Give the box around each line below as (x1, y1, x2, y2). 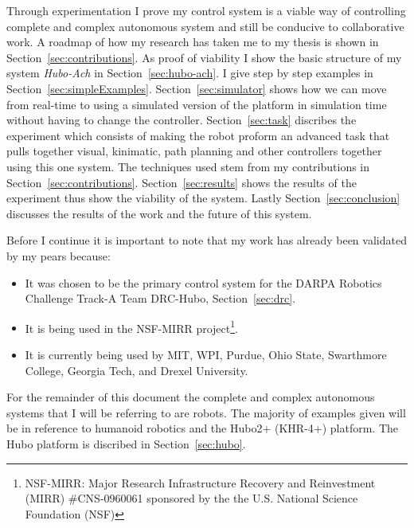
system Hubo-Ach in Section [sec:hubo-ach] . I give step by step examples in (6, 65, 373, 81)
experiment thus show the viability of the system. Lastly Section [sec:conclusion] (6, 190, 400, 206)
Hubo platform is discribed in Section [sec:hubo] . (6, 435, 246, 452)
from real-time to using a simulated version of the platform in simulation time (6, 96, 387, 112)
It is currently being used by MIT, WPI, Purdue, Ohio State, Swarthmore (25, 346, 387, 362)
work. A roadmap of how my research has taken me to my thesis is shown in (6, 33, 379, 50)
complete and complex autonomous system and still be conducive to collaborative (6, 18, 404, 34)
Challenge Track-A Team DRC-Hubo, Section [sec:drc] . (25, 290, 296, 307)
